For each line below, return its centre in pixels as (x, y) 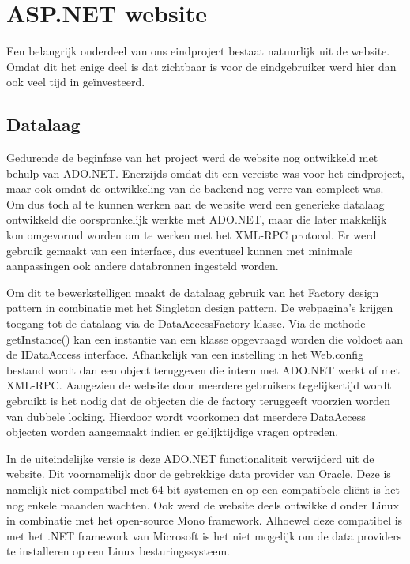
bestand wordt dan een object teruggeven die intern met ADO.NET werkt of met (203, 369)
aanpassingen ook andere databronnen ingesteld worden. (143, 266)
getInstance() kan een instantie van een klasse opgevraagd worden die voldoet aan (205, 338)
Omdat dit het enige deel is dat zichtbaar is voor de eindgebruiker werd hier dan (201, 66)
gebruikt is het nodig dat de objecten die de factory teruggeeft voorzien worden (199, 401)
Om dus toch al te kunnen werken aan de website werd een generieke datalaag (196, 203)
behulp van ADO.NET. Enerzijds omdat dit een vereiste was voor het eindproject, (205, 173)
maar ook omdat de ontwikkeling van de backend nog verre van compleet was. (195, 188)
